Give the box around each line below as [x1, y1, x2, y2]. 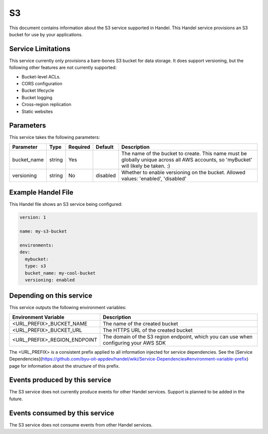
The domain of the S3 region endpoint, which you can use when [102, 333, 253, 340]
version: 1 [19, 215, 46, 220]
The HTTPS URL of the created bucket [102, 326, 193, 333]
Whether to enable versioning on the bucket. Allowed [121, 169, 246, 176]
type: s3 [25, 263, 46, 269]
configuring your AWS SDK [102, 339, 166, 346]
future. [9, 396, 23, 402]
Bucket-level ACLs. [21, 73, 61, 79]
